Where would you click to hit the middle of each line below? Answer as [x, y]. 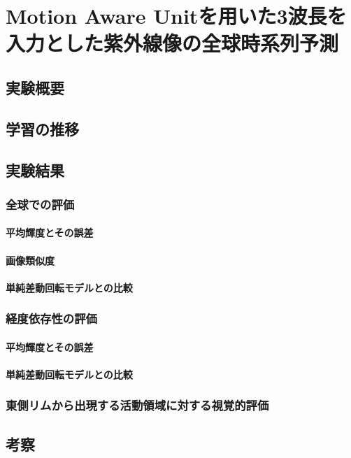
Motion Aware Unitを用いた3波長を [176, 16]
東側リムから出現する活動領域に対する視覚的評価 [137, 405]
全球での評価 [40, 204]
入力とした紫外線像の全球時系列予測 [172, 43]
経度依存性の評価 [51, 319]
